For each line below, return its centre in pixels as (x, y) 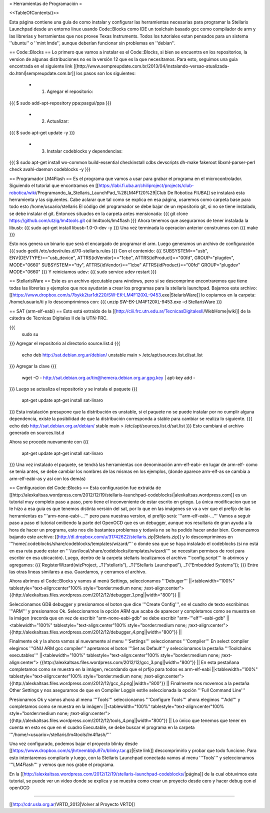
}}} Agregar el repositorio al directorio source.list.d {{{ (65, 343)
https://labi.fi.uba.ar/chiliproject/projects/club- (146, 185)
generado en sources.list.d (37, 432)
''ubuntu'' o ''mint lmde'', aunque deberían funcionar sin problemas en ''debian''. (92, 43)
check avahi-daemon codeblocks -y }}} (50, 169)
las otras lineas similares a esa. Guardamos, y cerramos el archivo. (78, 571)
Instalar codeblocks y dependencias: (85, 151)
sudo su (30, 334)
